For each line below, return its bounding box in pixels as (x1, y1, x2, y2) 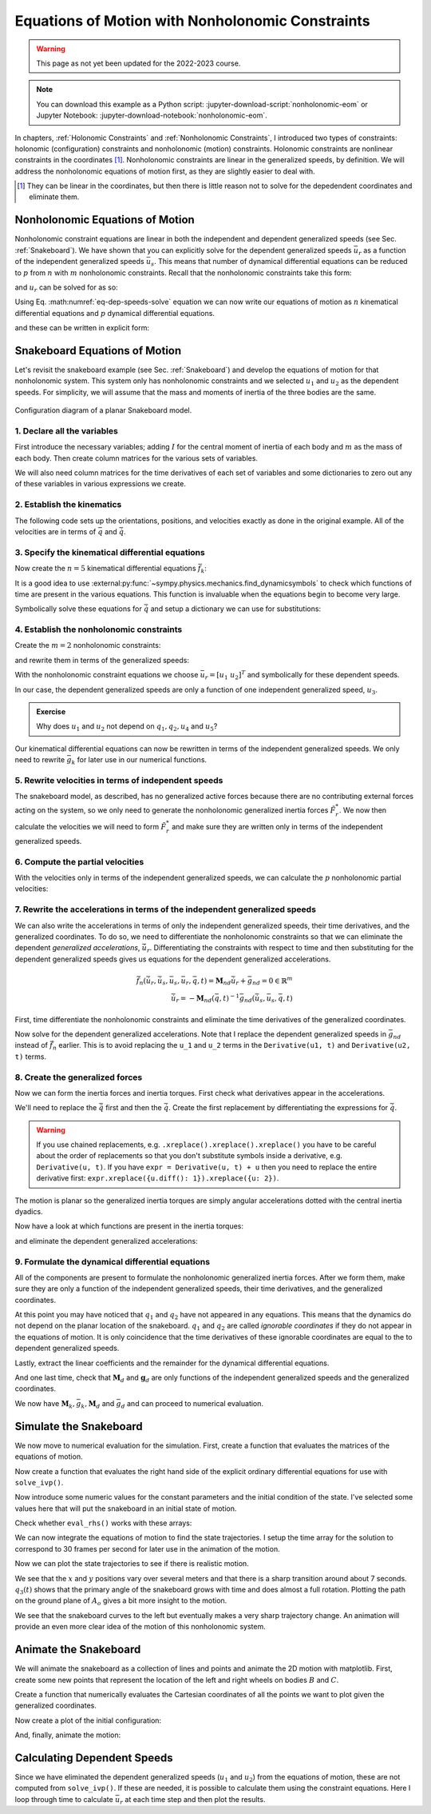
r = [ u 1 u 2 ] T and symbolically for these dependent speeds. (204, 669, 400, 681)
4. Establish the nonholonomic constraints (14, 624, 183, 635)
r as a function (358, 245, 406, 257)
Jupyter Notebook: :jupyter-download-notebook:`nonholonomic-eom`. (36, 110, 267, 120)
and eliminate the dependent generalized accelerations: (14, 1236, 199, 1245)
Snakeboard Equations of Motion (14, 344, 182, 358)
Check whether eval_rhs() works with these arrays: (14, 1518, 192, 1528)
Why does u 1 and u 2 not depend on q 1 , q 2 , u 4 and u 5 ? (36, 721, 218, 733)
